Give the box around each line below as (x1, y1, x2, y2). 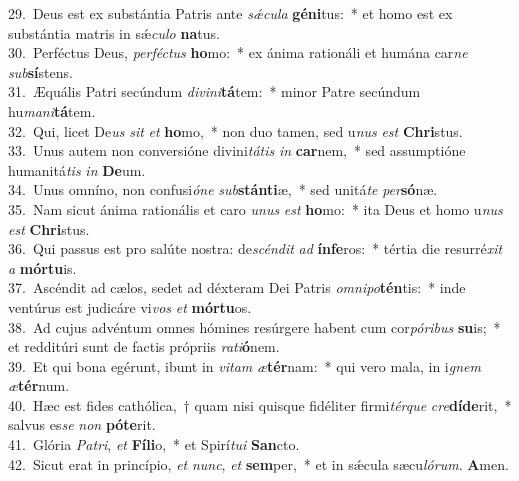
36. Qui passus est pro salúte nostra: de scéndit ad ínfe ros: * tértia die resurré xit (8, 238, 503, 259)
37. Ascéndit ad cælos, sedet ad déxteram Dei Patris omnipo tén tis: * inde (8, 277, 466, 298)
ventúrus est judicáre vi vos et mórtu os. (8, 296, 252, 317)
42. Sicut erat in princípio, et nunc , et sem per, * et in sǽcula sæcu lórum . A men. (8, 453, 509, 474)
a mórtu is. (8, 257, 77, 278)
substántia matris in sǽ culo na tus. (8, 22, 220, 43)
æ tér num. (8, 375, 70, 396)
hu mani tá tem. (8, 100, 96, 121)
